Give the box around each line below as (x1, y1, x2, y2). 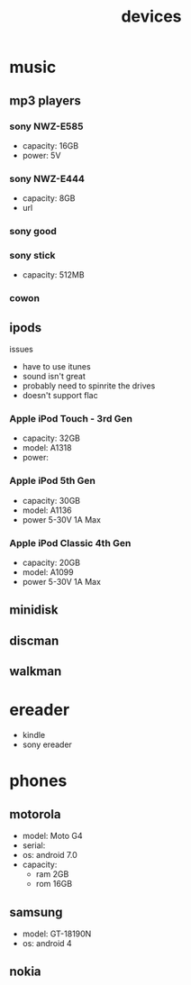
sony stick (9, 250, 56, 262)
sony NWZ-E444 (9, 172, 86, 185)
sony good (9, 225, 57, 238)
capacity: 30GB (22, 495, 81, 506)
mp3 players (9, 93, 81, 108)
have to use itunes (22, 361, 92, 372)
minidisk (9, 602, 59, 618)
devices (121, 6, 182, 27)
